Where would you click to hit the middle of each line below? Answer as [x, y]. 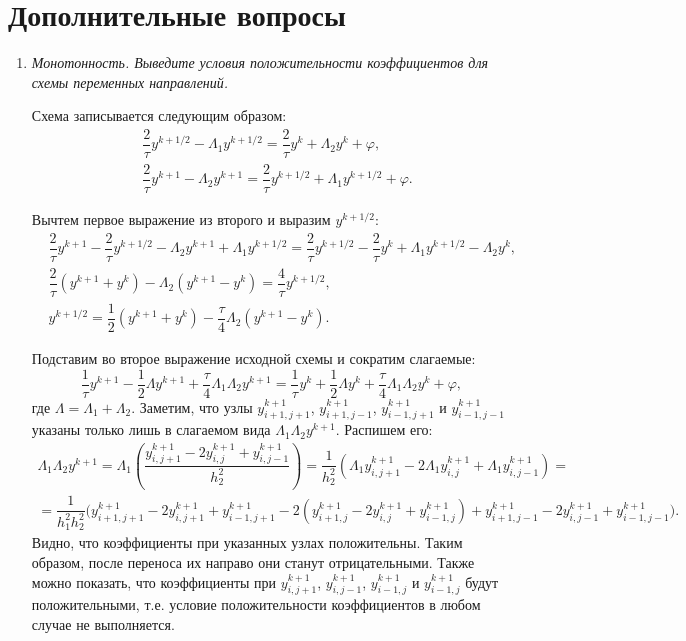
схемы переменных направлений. [130, 81]
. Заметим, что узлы [192, 406]
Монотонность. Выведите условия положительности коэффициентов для [259, 62]
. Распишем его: [384, 429]
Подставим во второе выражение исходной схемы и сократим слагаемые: [253, 357]
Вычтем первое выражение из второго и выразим [181, 219]
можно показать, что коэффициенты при [154, 581]
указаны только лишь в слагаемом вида [151, 429]
